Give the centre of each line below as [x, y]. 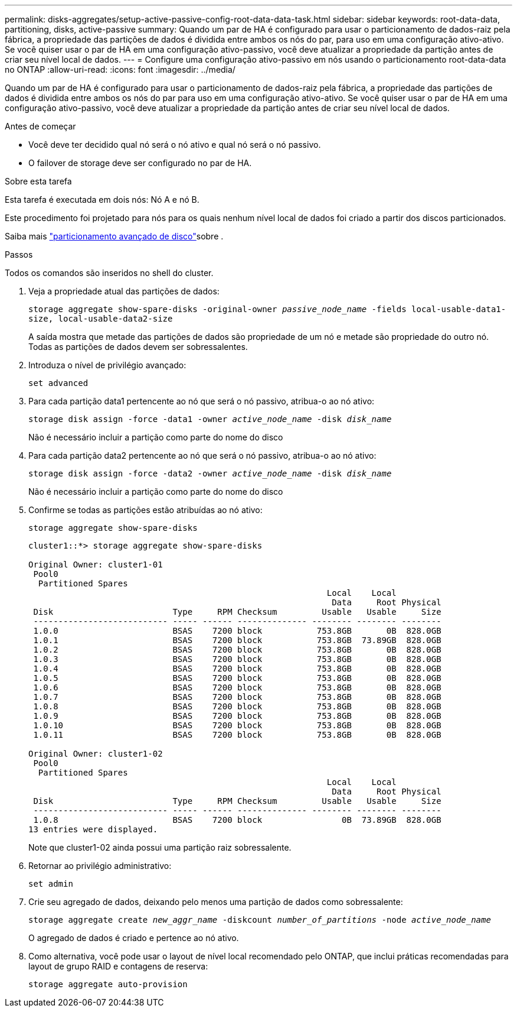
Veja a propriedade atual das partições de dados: [124, 291]
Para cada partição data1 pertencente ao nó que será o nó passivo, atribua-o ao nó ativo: [202, 401]
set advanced [58, 383]
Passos [19, 254]
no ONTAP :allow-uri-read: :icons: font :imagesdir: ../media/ [120, 69]
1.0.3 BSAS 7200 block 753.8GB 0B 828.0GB [237, 659]
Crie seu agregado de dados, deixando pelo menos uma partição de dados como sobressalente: [216, 902]
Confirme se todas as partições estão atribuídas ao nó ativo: [145, 510]
